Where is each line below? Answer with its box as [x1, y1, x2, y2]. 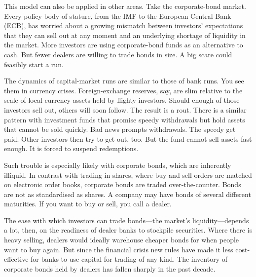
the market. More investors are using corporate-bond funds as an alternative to [4, 40, 243, 50]
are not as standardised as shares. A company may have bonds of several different [4, 189, 251, 199]
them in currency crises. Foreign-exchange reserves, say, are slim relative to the [4, 85, 243, 95]
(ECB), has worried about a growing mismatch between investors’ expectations [4, 20, 243, 31]
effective [4, 254, 29, 264]
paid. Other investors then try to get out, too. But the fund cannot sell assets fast [4, 133, 252, 144]
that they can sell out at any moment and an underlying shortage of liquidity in [4, 30, 246, 40]
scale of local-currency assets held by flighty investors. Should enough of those [4, 95, 240, 105]
